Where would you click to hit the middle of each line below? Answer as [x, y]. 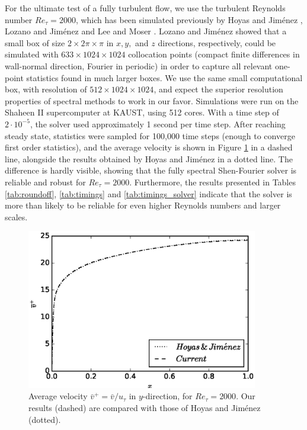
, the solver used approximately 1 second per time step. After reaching [158, 123]
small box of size [35, 42]
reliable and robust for [45, 182]
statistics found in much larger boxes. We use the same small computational [164, 77]
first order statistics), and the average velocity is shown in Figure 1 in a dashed [149, 147]
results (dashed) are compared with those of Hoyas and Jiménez [145, 408]
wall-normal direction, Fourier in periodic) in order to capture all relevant [139, 65]
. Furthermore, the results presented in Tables [212, 182]
